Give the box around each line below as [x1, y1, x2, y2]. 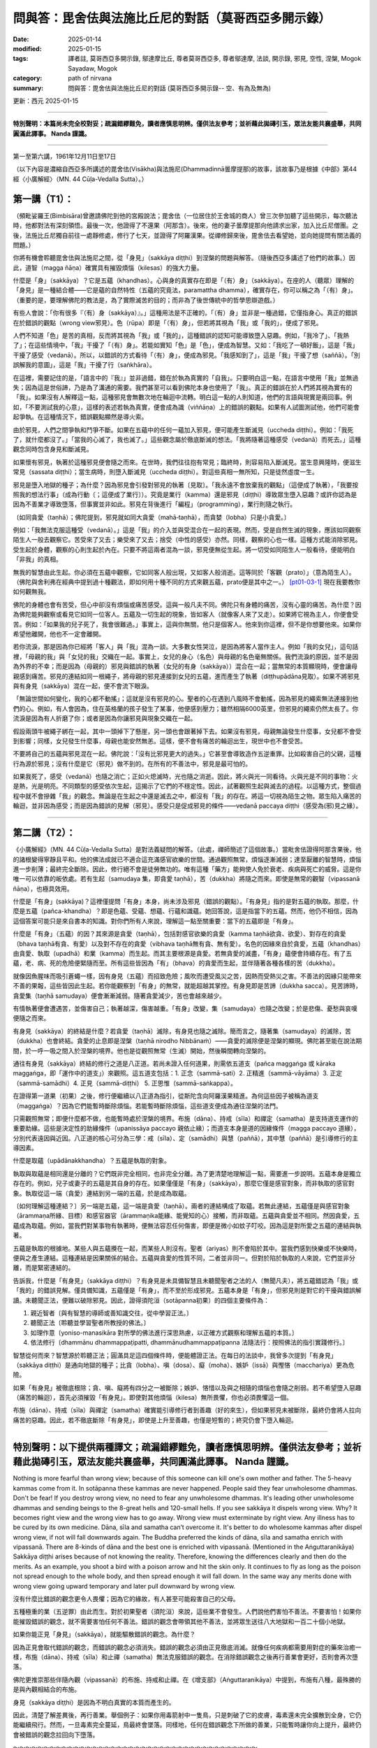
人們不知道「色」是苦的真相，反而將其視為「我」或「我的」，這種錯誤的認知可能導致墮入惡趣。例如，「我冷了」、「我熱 [13, 331, 349, 340]
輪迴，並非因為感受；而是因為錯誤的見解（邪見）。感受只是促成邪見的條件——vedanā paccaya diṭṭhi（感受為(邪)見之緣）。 [13, 801, 362, 810]
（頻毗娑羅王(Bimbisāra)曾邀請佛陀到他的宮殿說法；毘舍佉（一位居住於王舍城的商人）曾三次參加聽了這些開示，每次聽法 [13, 211, 358, 220]
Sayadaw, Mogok [68, 64, 118, 73]
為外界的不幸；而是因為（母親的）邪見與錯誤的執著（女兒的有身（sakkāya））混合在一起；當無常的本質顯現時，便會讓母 [13, 662, 357, 671]
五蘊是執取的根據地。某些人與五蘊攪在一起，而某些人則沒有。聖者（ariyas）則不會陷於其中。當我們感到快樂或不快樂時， [13, 1244, 361, 1252]
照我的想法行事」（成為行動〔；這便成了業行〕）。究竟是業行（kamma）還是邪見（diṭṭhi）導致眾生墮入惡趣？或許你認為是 [13, 490, 357, 499]
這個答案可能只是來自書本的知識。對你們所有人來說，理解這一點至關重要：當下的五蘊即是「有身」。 [13, 917, 297, 925]
